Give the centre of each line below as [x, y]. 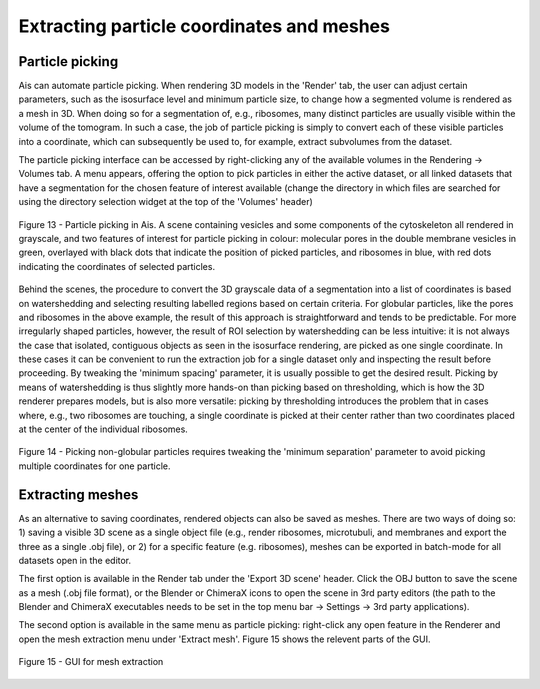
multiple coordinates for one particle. [94, 466]
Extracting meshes [78, 494]
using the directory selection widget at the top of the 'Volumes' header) [166, 202]
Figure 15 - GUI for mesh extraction [91, 662]
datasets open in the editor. [75, 560]
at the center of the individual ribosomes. [103, 429]
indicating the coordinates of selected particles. [116, 266]
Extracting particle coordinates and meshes [204, 26]
